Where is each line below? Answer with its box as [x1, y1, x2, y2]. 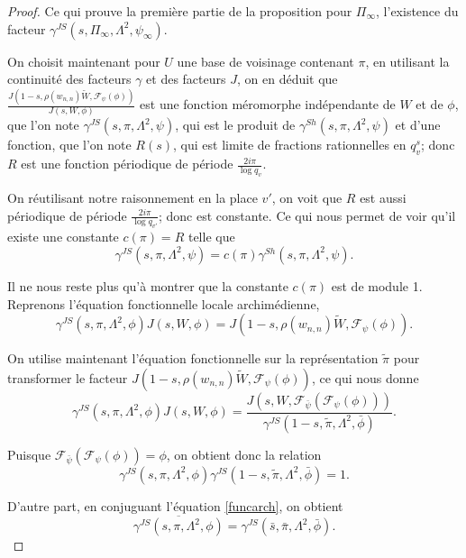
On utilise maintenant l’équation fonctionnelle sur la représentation [7, 349, 379, 368]
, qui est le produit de [175, 115, 296, 134]
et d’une [395, 115, 441, 134]
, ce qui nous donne [311, 368, 419, 387]
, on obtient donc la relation [166, 444, 322, 463]
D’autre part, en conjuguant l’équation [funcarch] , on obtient [7, 496, 343, 515]
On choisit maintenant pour [7, 51, 160, 70]
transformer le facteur [7, 368, 128, 387]
